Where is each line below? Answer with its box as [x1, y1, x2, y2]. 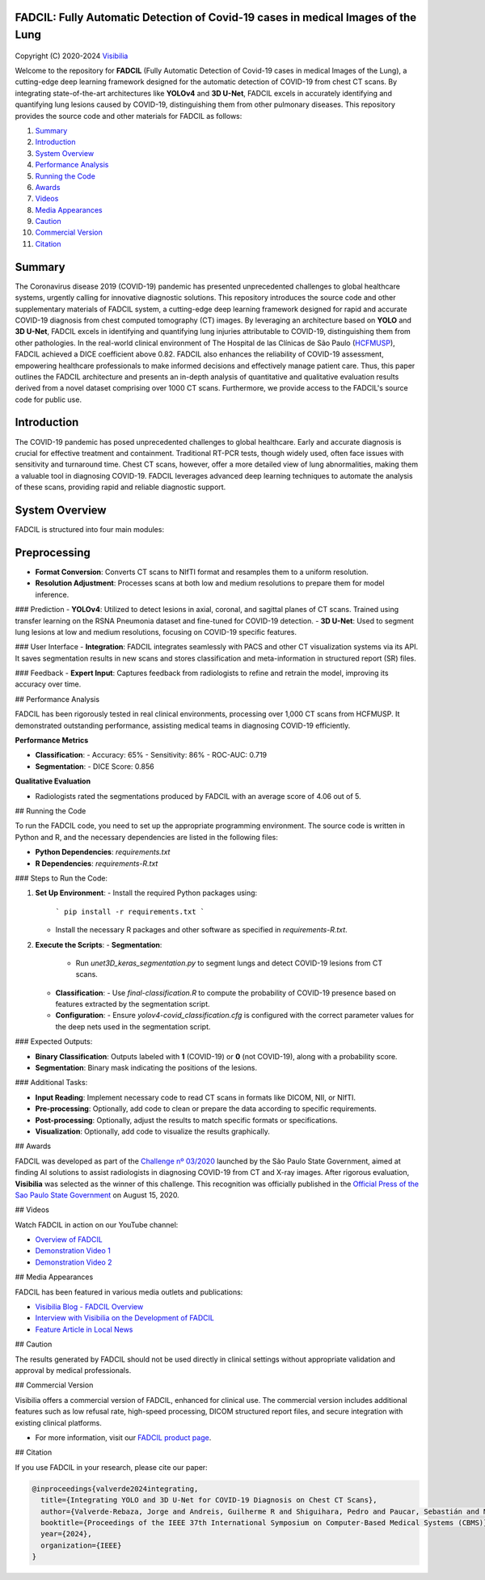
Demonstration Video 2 [35, 1257, 112, 1267]
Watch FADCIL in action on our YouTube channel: [15, 1219, 179, 1229]
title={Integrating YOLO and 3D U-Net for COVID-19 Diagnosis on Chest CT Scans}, [40, 1496, 377, 1505]
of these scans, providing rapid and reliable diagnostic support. [15, 482, 226, 492]
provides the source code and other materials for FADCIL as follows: [15, 111, 242, 120]
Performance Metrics [15, 736, 89, 746]
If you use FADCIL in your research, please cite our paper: [15, 1462, 208, 1472]
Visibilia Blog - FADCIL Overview [35, 1302, 144, 1312]
